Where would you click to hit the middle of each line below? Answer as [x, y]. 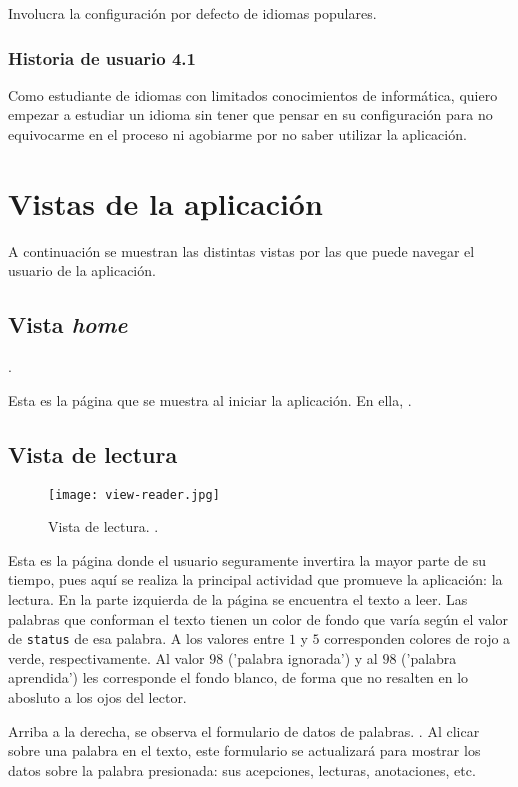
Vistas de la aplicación [165, 202]
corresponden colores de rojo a [417, 638]
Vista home [68, 324]
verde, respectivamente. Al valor [106, 657]
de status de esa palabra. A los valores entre [146, 638]
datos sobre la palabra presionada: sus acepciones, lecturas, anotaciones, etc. [242, 769]
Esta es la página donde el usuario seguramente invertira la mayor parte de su [247, 559]
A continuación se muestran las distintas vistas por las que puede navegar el [241, 250]
